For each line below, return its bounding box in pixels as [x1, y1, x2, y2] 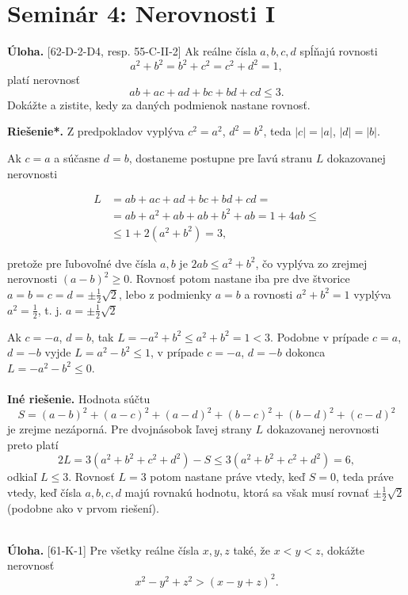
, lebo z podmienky [118, 285, 212, 302]
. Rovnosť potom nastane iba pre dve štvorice [129, 270, 350, 287]
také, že [233, 541, 271, 558]
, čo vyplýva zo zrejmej [255, 254, 368, 271]
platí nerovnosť [7, 71, 80, 88]
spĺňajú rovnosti [299, 43, 378, 59]
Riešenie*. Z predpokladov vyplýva [7, 123, 185, 139]
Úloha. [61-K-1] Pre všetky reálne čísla [7, 541, 200, 558]
